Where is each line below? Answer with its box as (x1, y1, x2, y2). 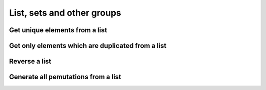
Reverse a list (9, 57, 52, 66)
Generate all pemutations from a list (9, 73, 122, 81)
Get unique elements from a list (9, 26, 107, 34)
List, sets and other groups (9, 7, 122, 18)
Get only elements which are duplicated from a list (9, 42, 167, 50)
